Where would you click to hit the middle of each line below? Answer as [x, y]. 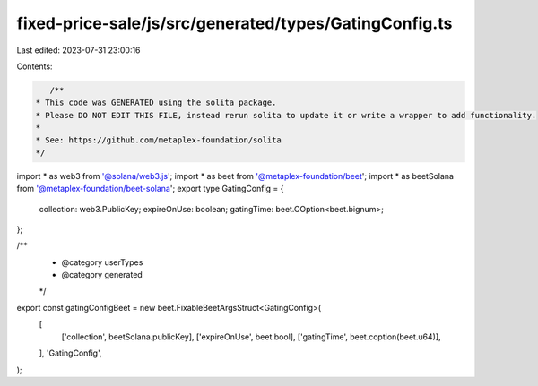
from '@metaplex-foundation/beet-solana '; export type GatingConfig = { [150, 189]
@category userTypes [102, 262]
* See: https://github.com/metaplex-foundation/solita [158, 140]
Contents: [35, 66]
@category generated [102, 275]
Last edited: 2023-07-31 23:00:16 [78, 50]
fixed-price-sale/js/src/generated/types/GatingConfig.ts [234, 23]
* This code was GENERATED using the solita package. [156, 103]
